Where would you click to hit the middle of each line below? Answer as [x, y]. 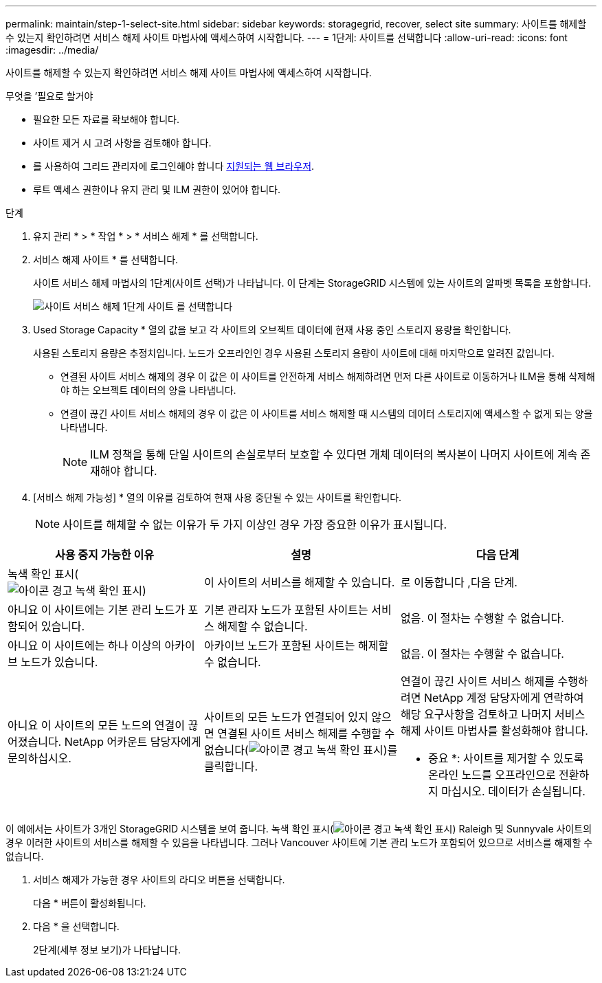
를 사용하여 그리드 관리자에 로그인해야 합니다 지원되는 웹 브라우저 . [174, 166]
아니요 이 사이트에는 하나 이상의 [85, 645]
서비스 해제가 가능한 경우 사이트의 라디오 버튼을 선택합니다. [159, 880]
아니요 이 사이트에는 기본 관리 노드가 [97, 610]
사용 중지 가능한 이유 [104, 555]
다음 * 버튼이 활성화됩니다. [90, 903]
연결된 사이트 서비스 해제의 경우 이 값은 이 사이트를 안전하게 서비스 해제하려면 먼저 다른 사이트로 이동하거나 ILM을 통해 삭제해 [328, 376]
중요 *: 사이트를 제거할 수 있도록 [506, 758]
